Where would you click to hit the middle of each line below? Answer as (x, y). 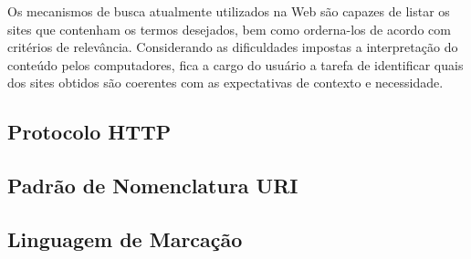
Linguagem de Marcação (125, 238)
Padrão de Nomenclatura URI (153, 186)
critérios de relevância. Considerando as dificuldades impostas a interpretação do (233, 47)
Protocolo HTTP (89, 132)
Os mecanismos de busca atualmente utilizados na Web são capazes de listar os (229, 11)
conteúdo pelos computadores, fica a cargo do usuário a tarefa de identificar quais (235, 64)
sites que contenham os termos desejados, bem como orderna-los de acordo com (229, 29)
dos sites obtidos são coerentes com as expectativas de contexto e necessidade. (225, 83)
